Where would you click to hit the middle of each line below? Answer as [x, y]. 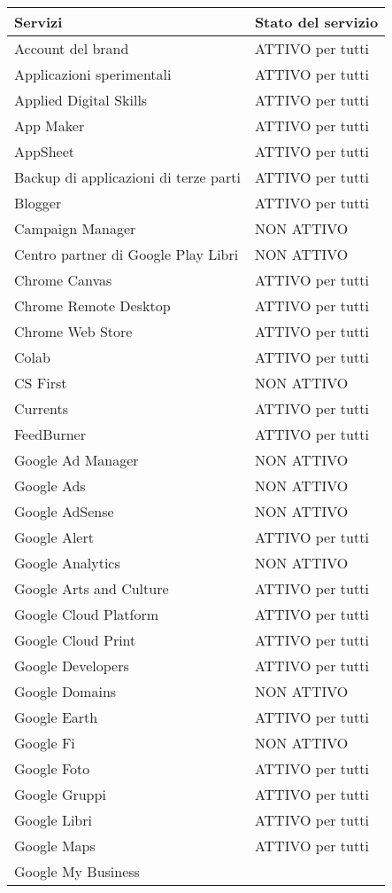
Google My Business [77, 871]
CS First [41, 383]
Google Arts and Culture [92, 588]
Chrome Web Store [73, 331]
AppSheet [45, 151]
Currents [42, 408]
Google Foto [52, 768]
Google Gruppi [60, 794]
